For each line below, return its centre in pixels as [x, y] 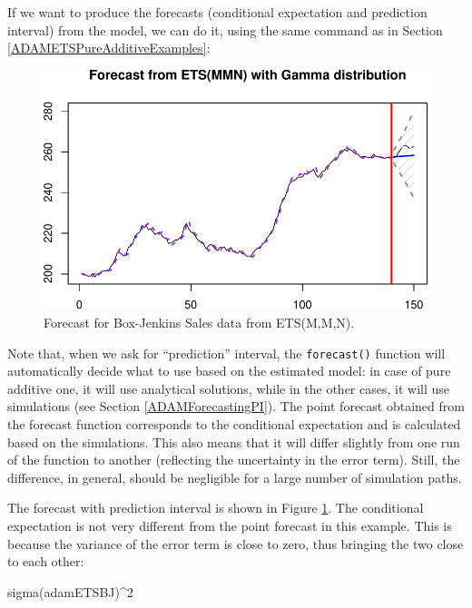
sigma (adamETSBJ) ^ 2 [70, 591]
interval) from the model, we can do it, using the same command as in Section [225, 29]
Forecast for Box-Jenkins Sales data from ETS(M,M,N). [199, 322]
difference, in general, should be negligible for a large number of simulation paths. [235, 477]
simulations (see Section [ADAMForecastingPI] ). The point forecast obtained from [236, 406]
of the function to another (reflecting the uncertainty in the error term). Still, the [234, 460]
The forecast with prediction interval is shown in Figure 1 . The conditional [216, 508]
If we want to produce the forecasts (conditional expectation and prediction [217, 12]
